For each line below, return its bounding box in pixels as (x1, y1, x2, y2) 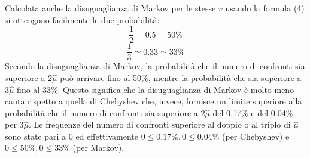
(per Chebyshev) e (222, 129, 290, 142)
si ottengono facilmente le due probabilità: (5, 13, 160, 26)
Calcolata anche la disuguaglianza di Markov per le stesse (5, 2, 216, 14)
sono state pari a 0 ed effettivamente (5, 129, 138, 142)
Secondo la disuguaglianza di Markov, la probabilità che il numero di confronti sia (5, 60, 305, 72)
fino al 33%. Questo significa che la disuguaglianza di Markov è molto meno (17, 83, 294, 95)
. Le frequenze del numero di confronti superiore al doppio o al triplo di (29, 118, 291, 131)
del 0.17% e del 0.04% (212, 106, 293, 119)
